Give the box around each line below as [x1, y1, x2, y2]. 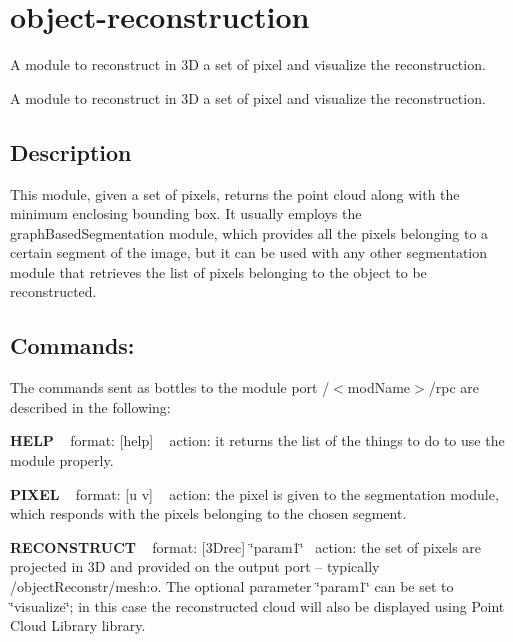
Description [10, 136, 132, 167]
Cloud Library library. [10, 615, 146, 636]
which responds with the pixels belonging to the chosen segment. [10, 503, 407, 524]
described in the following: [10, 396, 171, 417]
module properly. [10, 450, 114, 471]
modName [347, 377, 411, 398]
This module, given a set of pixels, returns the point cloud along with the [10, 183, 460, 204]
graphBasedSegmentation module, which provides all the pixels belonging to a [10, 222, 489, 243]
